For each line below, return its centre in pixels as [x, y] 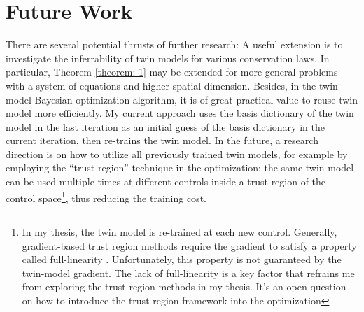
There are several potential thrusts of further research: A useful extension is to [174, 44]
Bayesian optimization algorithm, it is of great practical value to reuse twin [196, 99]
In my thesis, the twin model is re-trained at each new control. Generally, [180, 231]
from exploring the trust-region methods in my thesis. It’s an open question [184, 286]
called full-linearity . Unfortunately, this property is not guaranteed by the [182, 259]
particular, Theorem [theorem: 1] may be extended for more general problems [172, 72]
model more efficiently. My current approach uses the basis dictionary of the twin [180, 113]
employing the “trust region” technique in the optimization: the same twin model [180, 168]
